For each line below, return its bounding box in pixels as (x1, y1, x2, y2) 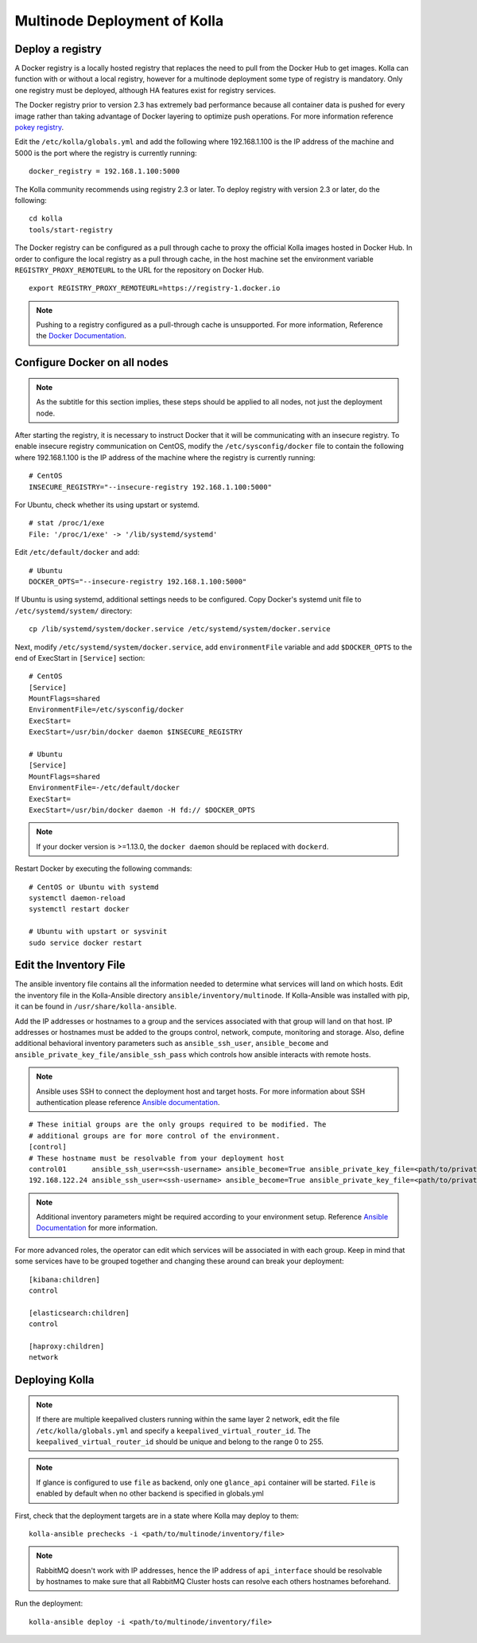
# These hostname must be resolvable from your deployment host (29, 1153, 285, 1162)
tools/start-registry (29, 225, 113, 234)
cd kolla (29, 214, 63, 223)
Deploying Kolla (14, 1373, 95, 1387)
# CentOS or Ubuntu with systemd (29, 882, 159, 892)
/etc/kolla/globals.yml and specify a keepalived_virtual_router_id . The (36, 1426, 311, 1435)
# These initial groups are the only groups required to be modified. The (29, 1120, 327, 1130)
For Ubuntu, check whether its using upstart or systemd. (14, 500, 200, 509)
